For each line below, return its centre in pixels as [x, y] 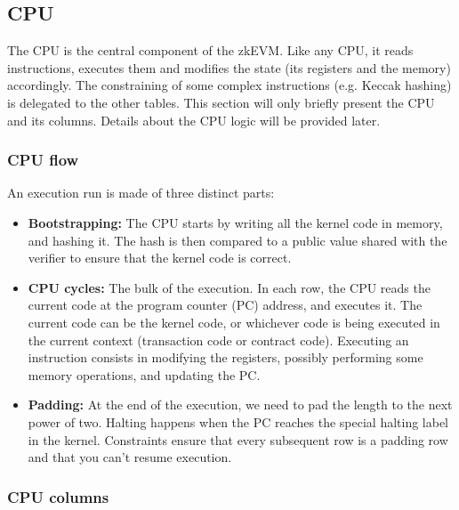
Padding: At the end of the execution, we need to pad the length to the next [240, 405]
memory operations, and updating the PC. [144, 374]
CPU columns [58, 496]
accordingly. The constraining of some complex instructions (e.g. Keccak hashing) [229, 85]
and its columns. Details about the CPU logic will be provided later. [194, 120]
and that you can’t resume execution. [130, 457]
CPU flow [43, 160]
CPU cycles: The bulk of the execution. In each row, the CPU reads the [229, 287]
